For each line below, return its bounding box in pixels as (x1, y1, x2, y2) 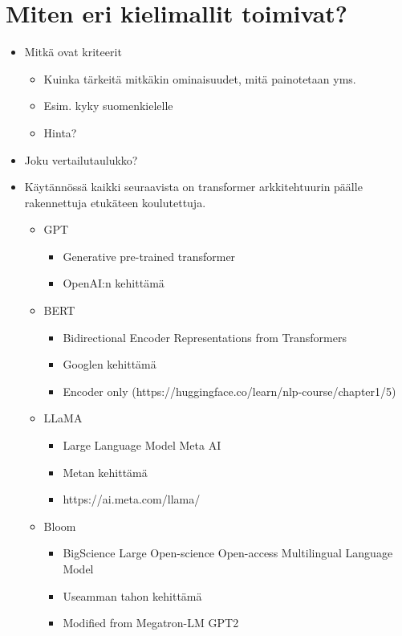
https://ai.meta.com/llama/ (63, 491, 201, 508)
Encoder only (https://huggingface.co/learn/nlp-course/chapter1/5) (63, 382, 396, 399)
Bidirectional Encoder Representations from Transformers (63, 328, 347, 345)
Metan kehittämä (63, 463, 148, 480)
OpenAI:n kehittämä (63, 275, 164, 291)
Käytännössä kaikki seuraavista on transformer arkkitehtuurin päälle (24, 178, 363, 195)
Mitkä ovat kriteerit (24, 43, 122, 60)
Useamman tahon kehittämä (63, 587, 202, 604)
